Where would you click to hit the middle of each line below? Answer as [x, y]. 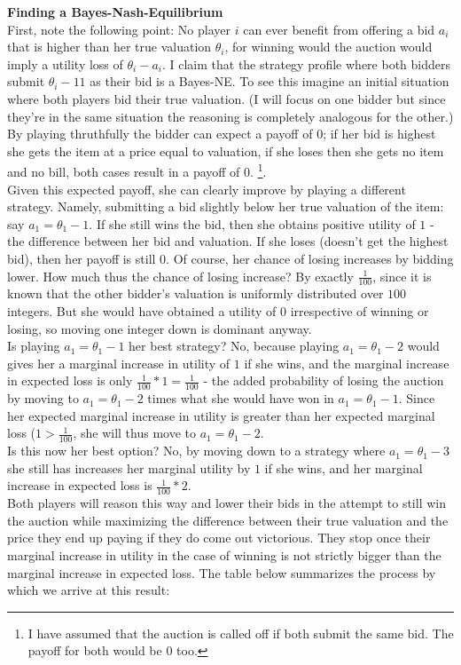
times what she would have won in [241, 398]
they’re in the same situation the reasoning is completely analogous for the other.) [230, 116]
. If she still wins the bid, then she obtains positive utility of [252, 223]
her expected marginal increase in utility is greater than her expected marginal [221, 415]
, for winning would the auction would [328, 47]
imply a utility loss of [65, 63]
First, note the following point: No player [119, 29]
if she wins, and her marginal [344, 467]
